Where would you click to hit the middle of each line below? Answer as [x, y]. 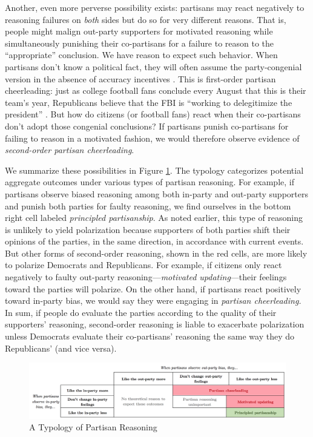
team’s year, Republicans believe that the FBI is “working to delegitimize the [149, 102]
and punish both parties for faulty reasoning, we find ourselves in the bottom [148, 205]
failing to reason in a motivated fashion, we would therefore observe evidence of [152, 138]
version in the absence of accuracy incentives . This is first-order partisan [140, 78]
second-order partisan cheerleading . [70, 150]
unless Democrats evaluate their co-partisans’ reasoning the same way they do [150, 336]
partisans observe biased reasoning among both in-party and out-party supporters [156, 193]
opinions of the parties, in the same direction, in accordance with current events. [154, 241]
